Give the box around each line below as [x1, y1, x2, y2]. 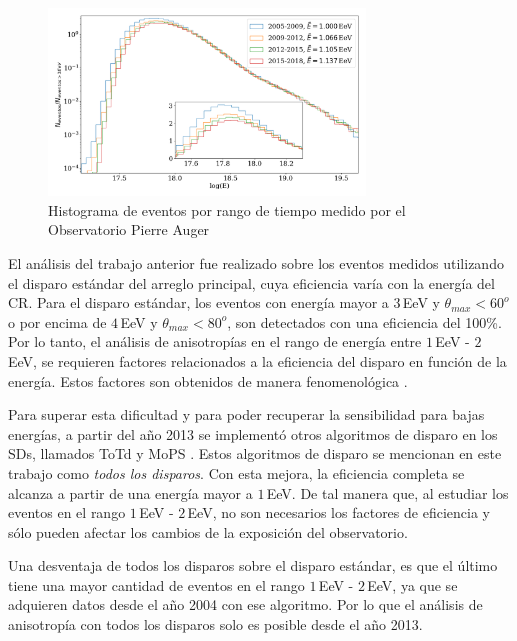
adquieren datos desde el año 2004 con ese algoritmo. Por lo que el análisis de [8, 594, 483, 615]
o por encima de [8, 311, 107, 332]
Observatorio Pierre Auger [48, 219, 210, 240]
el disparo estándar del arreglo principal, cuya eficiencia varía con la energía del [8, 272, 495, 293]
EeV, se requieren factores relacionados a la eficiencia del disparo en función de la [8, 350, 507, 371]
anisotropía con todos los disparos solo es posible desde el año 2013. [8, 614, 423, 635]
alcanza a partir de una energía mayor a [8, 482, 253, 503]
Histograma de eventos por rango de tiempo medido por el [48, 199, 406, 220]
